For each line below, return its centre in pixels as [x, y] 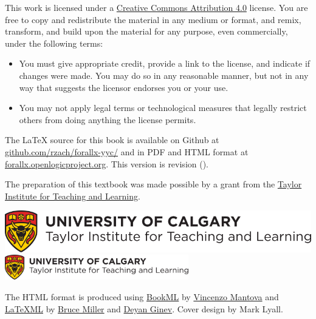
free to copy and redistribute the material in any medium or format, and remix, [153, 19]
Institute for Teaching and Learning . [73, 196]
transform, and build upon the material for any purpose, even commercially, [146, 31]
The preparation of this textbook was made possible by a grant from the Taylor [153, 184]
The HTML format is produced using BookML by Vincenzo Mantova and [142, 297]
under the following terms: [54, 43]
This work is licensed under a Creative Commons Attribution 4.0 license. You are [156, 7]
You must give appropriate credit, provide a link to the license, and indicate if [165, 63]
